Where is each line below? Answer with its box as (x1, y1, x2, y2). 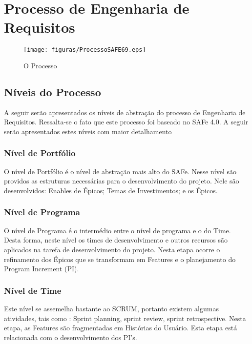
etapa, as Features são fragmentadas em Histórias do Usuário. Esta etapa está (4, 323, 237, 333)
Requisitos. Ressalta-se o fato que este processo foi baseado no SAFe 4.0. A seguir (4, 117, 249, 127)
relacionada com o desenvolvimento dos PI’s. (4, 332, 137, 342)
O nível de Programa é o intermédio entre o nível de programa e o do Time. (4, 225, 231, 235)
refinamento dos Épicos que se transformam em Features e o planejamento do (4, 254, 236, 264)
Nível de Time (4, 284, 62, 296)
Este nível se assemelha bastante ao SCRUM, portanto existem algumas (4, 303, 219, 313)
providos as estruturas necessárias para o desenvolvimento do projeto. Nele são (4, 176, 239, 186)
